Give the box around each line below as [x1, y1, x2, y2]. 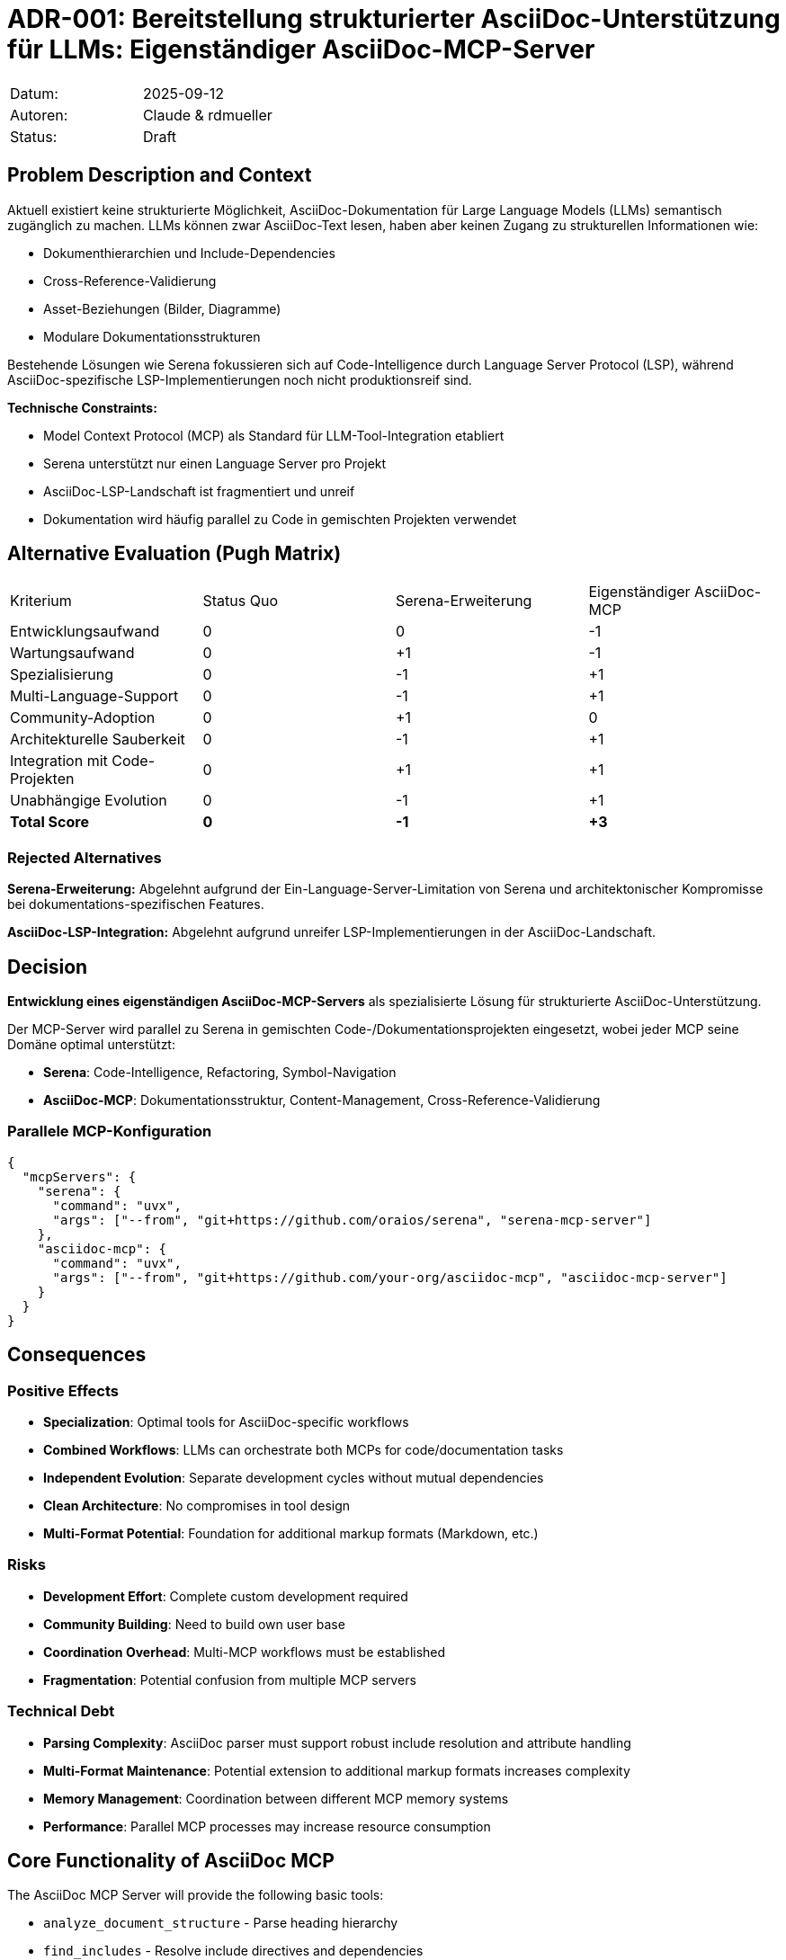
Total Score [10, 813, 89, 832]
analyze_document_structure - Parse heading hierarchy [43, 1915, 398, 1931]
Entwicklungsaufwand [10, 622, 160, 641]
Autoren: [10, 105, 68, 124]
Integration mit [10, 752, 108, 771]
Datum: [10, 84, 58, 102]
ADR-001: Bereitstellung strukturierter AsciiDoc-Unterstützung [7, 4, 781, 34]
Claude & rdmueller [142, 105, 272, 124]
